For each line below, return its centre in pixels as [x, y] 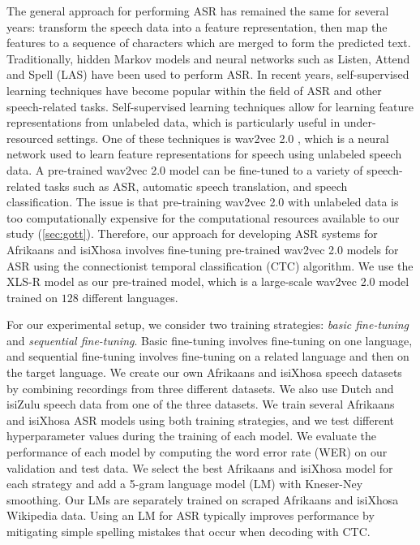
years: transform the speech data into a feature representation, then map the [197, 26]
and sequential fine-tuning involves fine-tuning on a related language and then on [208, 356]
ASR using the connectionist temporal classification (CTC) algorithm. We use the [210, 265]
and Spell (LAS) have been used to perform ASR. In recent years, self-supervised [208, 74]
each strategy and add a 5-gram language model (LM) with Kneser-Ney [185, 484]
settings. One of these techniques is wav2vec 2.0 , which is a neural [223, 138]
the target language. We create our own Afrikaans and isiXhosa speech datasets [204, 372]
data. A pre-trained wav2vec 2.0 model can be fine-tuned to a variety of [185, 169]
